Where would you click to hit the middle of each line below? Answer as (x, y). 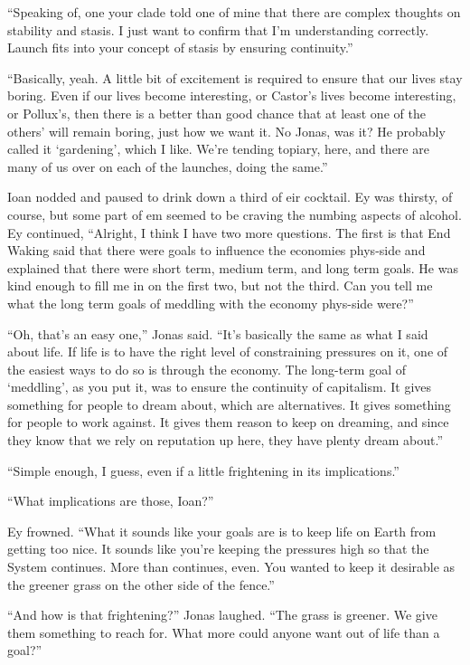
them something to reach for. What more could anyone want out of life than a (224, 632)
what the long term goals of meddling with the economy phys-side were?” (211, 303)
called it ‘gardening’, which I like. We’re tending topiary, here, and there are (218, 149)
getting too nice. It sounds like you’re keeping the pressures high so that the (218, 549)
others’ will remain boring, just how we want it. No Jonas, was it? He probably (226, 131)
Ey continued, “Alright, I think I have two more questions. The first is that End (229, 232)
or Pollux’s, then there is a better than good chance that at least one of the (216, 113)
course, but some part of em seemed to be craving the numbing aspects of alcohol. (235, 214)
